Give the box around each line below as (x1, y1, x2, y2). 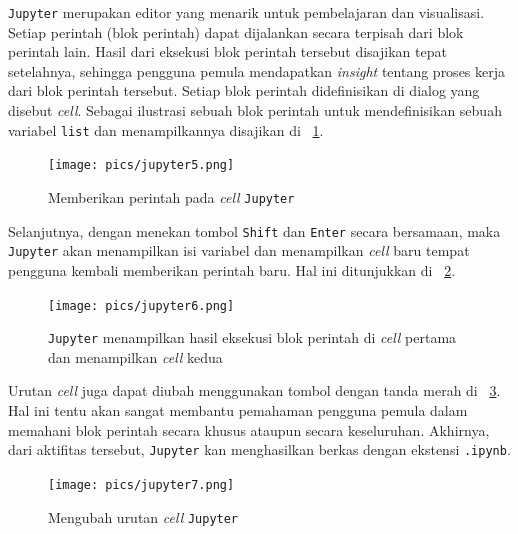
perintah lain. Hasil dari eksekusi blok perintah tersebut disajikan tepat (8, 41, 447, 62)
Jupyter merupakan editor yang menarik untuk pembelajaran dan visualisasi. (8, 2, 485, 22)
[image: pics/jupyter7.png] (48, 477, 235, 492)
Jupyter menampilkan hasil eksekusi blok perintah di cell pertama (48, 327, 457, 348)
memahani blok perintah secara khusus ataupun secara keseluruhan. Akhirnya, (8, 419, 490, 440)
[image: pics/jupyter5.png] (48, 158, 235, 173)
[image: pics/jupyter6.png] (48, 298, 235, 313)
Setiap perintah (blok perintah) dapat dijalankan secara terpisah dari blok (8, 21, 464, 42)
